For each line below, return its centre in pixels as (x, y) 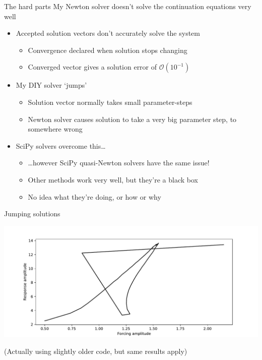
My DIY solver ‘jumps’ (51, 85)
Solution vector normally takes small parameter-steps (110, 102)
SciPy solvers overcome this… (61, 145)
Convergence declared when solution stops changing (108, 50)
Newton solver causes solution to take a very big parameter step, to (132, 119)
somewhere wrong (55, 129)
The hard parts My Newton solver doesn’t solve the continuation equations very (128, 6)
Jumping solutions (32, 214)
